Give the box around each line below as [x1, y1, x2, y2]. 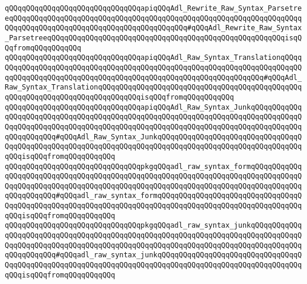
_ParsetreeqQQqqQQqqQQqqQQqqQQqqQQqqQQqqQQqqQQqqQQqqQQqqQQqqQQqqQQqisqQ [5, 33, 302, 42]
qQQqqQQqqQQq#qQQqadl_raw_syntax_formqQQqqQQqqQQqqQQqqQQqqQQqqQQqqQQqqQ [5, 192, 302, 200]
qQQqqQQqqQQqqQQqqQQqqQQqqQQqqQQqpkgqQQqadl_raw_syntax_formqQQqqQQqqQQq [5, 162, 302, 171]
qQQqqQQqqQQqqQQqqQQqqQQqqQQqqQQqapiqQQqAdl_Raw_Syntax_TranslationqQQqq [5, 53, 302, 62]
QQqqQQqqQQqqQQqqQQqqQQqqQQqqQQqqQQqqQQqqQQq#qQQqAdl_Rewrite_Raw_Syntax [5, 24, 302, 33]
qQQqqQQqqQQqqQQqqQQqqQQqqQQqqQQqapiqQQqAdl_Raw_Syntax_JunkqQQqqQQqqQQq [5, 103, 302, 111]
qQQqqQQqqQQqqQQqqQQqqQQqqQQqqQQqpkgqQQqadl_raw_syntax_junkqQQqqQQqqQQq [5, 221, 302, 230]
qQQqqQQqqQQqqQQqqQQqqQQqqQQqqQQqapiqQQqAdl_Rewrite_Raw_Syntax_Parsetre [5, 4, 302, 12]
